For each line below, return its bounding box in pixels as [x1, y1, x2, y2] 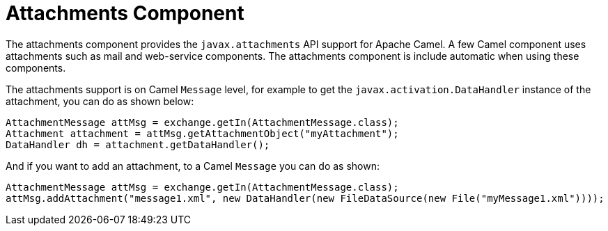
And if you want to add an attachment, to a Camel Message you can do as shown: [6, 159, 380, 172]
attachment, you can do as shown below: [6, 95, 194, 107]
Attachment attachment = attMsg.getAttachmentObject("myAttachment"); [6, 127, 399, 139]
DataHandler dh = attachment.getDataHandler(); [6, 138, 270, 150]
